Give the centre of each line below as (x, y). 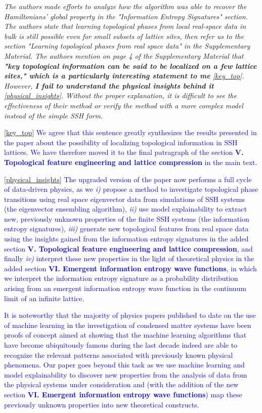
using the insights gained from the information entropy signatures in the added (126, 239)
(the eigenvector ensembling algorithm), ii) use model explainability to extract (126, 209)
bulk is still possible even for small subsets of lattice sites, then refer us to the (124, 36)
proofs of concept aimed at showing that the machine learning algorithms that (125, 335)
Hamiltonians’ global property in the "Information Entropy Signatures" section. (126, 16)
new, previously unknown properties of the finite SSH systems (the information (127, 218)
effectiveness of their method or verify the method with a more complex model (124, 105)
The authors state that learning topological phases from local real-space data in (125, 26)
